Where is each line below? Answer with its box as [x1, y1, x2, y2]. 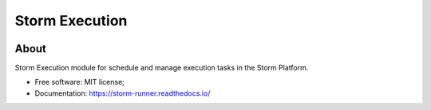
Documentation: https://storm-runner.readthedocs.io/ [34, 88, 211, 98]
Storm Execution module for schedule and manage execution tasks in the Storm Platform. [14, 63, 309, 73]
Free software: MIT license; [34, 78, 125, 87]
